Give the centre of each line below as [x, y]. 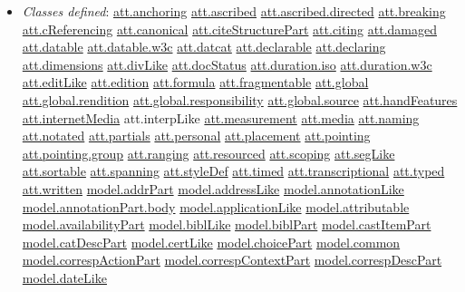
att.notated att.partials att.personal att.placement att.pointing [196, 136]
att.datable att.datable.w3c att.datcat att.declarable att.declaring [204, 47]
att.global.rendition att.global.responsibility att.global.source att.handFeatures [240, 99]
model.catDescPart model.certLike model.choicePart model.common [211, 242]
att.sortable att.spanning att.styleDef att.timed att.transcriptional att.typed [233, 171]
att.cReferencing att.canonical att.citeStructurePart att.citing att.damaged [230, 29]
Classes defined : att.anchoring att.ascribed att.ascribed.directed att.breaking [234, 11]
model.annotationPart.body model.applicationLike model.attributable [216, 206]
